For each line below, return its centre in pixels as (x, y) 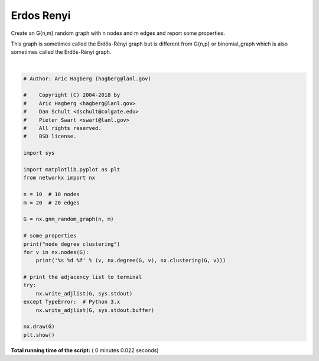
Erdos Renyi (41, 15)
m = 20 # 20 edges (51, 203)
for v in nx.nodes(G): (56, 252)
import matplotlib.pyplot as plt (72, 169)
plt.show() (39, 335)
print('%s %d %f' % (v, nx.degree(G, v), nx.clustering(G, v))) (131, 261)
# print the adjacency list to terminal (82, 277)
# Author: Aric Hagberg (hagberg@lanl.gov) (87, 79)
